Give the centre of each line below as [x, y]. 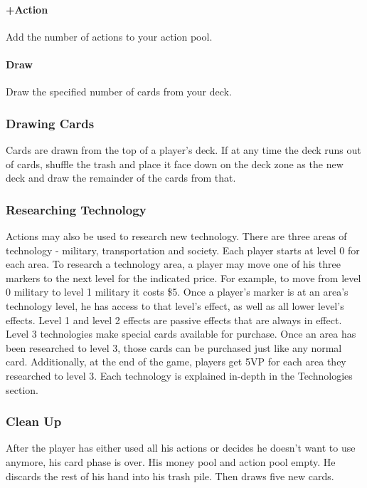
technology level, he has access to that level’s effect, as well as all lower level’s [175, 305]
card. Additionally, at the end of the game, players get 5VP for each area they [176, 362]
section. [22, 389]
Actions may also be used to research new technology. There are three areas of [176, 236]
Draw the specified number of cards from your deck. [119, 92]
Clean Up [34, 421]
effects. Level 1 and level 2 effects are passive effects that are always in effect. [174, 320]
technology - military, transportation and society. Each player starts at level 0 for [183, 250]
